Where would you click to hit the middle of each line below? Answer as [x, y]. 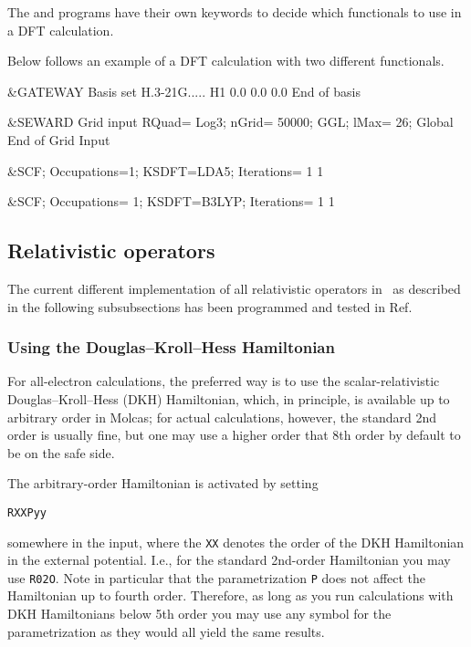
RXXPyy [27, 512]
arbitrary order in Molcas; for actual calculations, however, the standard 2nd [222, 417]
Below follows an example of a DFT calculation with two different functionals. [226, 61]
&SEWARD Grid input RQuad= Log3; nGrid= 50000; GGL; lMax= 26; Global [230, 122]
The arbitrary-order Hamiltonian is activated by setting [163, 483]
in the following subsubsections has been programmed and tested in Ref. [210, 306]
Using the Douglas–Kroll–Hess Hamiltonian [171, 347]
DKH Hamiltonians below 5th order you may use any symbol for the [199, 614]
